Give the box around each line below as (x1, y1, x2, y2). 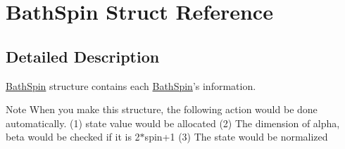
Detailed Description (6, 45, 160, 67)
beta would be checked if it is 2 (6, 129, 140, 144)
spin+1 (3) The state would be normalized (144, 129, 328, 144)
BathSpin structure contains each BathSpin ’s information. (6, 78, 256, 93)
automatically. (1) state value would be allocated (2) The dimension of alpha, (6, 115, 340, 130)
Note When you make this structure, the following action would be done (6, 102, 318, 117)
